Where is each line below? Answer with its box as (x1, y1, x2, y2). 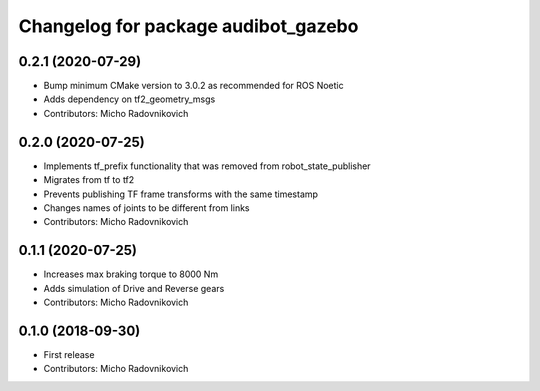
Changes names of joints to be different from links (43, 201, 250, 214)
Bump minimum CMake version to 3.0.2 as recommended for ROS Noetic (43, 80, 344, 92)
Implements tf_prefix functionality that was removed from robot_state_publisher (43, 160, 371, 172)
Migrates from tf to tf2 (43, 174, 135, 186)
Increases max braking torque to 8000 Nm (43, 268, 219, 280)
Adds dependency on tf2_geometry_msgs (43, 93, 216, 105)
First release (43, 348, 95, 360)
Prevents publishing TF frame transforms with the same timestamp (43, 188, 319, 200)
